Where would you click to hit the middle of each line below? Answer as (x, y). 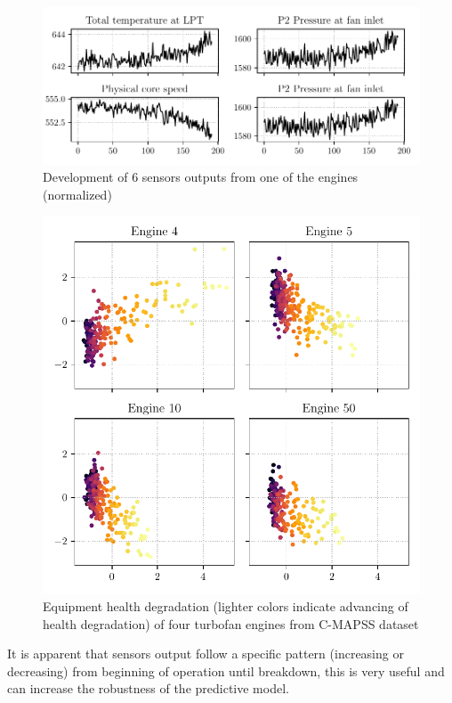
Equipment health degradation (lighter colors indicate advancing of (226, 606)
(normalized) (77, 194)
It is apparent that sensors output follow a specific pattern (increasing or (206, 654)
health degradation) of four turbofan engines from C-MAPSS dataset (231, 623)
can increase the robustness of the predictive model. (148, 688)
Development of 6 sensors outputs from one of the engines (201, 177)
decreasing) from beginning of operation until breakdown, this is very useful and (226, 670)
